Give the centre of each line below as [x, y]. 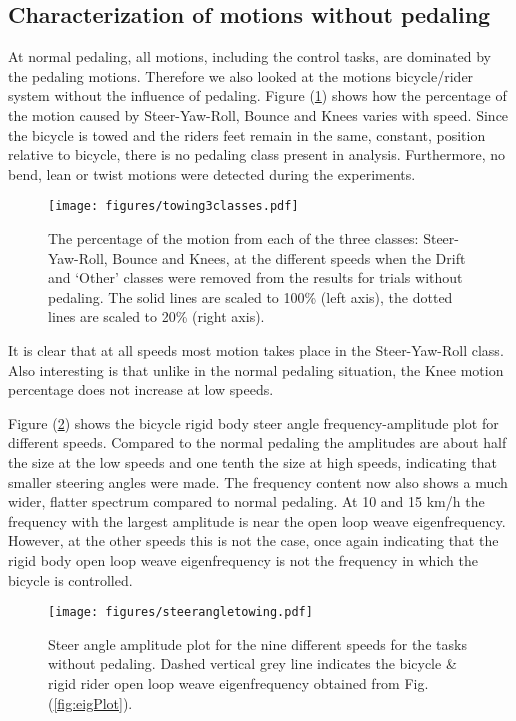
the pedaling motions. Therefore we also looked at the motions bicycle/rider [241, 75]
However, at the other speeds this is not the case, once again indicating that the [253, 540]
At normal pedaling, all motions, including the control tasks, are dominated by [249, 56]
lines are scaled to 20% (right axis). [156, 316]
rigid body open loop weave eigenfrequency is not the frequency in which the [243, 559]
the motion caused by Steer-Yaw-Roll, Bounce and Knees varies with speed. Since [258, 114]
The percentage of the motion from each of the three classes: [233, 238]
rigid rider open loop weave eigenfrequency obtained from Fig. [238, 682]
